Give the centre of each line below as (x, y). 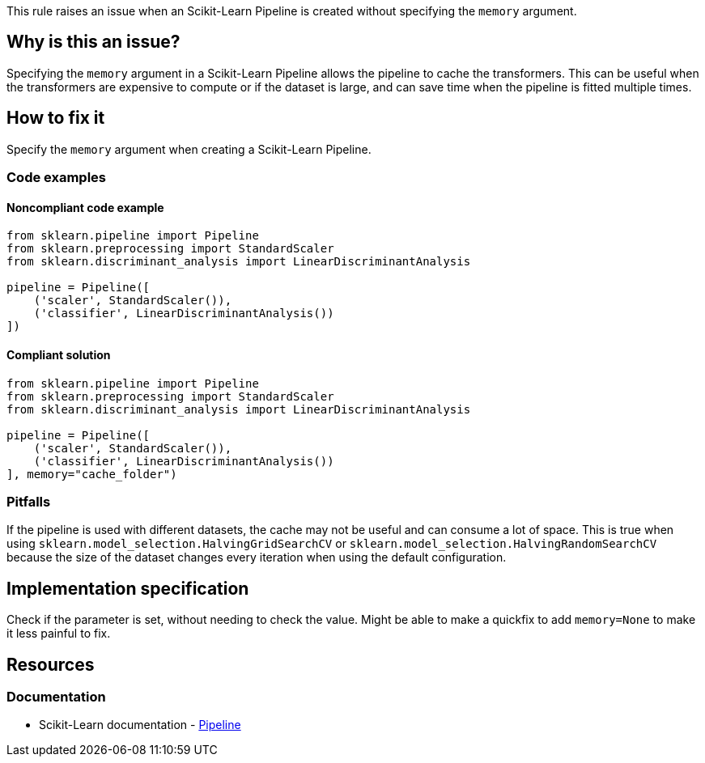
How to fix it (56, 118)
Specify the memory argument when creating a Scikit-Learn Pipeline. (189, 149)
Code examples (57, 178)
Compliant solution (59, 354)
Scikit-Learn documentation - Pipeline (140, 725)
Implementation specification (128, 588)
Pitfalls (29, 501)
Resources (51, 664)
